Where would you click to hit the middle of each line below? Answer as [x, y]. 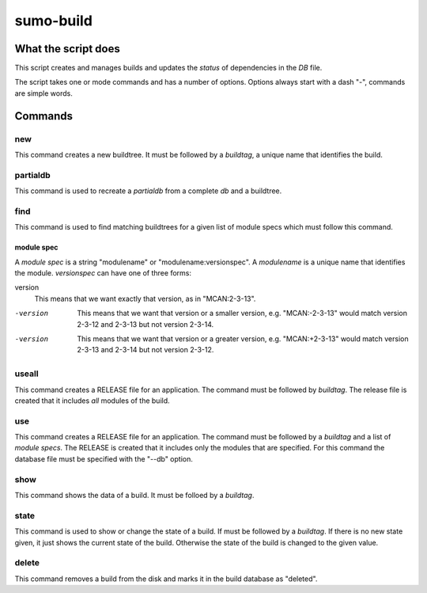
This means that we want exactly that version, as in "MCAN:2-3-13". [145, 298]
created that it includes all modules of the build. [92, 401]
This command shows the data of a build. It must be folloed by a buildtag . [134, 495]
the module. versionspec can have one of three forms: [103, 273]
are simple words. [43, 93]
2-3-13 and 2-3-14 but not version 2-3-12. [145, 350]
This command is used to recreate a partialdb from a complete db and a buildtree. [148, 191]
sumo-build [53, 21]
